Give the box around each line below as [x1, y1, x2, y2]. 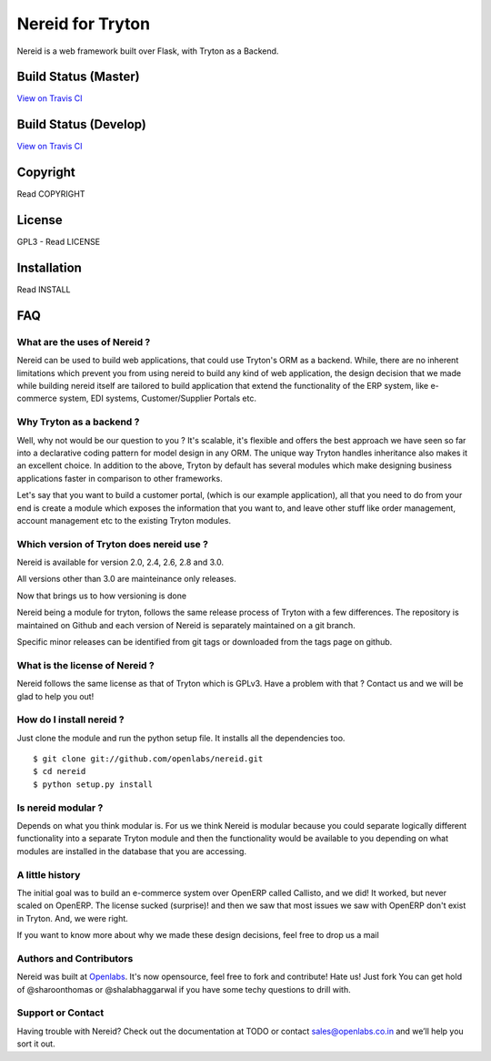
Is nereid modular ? [16, 801, 104, 814]
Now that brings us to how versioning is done [16, 590, 186, 601]
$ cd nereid [33, 766, 86, 777]
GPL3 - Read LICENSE [16, 237, 101, 248]
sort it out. [16, 1038, 55, 1049]
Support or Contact [16, 1006, 105, 1019]
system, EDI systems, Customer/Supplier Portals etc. [59, 393, 256, 404]
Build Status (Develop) [16, 117, 147, 132]
